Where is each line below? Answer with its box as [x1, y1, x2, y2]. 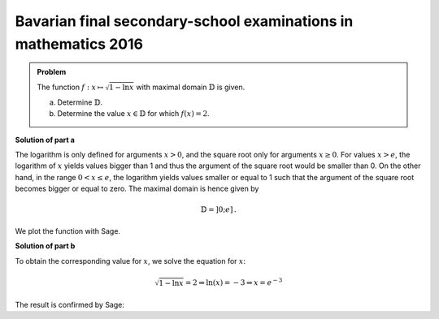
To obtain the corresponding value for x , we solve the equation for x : [15, 256, 246, 265]
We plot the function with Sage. [15, 226, 121, 235]
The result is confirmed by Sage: [15, 300, 125, 309]
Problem [37, 67, 67, 77]
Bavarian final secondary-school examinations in [15, 12, 354, 30]
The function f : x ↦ [37, 82, 104, 92]
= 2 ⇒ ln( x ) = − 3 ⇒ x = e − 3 [185, 277, 283, 287]
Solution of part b [15, 241, 76, 251]
